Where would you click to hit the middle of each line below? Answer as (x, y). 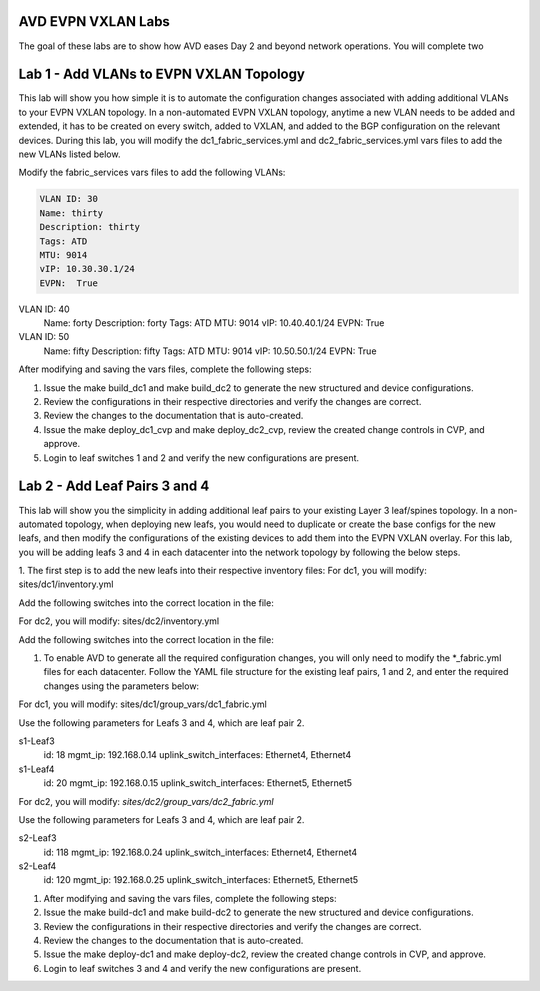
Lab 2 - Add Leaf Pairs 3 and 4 (114, 486)
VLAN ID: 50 (44, 337)
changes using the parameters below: (121, 686)
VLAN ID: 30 (69, 199)
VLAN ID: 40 (44, 309)
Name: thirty (71, 213)
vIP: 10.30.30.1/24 (87, 269)
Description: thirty (89, 227)
